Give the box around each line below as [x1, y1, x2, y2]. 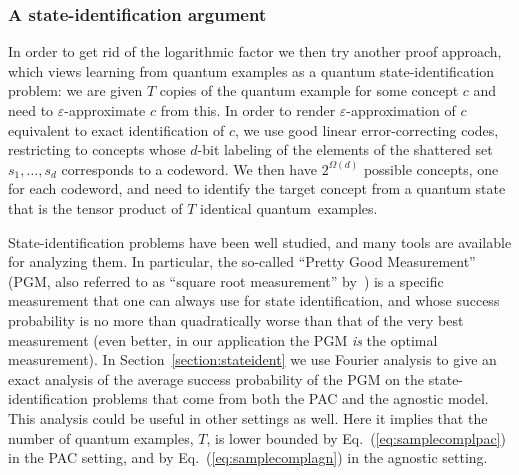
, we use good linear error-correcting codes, [234, 119, 499, 140]
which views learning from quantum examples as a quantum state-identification [8, 60, 495, 81]
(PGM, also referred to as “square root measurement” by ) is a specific [8, 270, 444, 291]
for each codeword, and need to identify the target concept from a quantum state [8, 178, 506, 199]
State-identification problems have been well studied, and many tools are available [8, 231, 512, 252]
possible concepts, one [363, 158, 499, 179]
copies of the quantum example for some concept [159, 80, 459, 101]
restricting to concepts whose [8, 139, 186, 160]
